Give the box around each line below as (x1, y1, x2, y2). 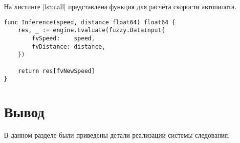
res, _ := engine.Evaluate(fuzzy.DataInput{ (18, 27, 165, 34)
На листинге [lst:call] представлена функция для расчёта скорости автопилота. (4, 1, 237, 11)
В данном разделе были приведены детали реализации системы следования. (4, 129, 230, 140)
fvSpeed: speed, (32, 35, 95, 42)
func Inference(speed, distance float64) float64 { (4, 18, 175, 26)
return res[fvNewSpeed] (18, 67, 95, 74)
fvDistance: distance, (32, 43, 106, 50)
